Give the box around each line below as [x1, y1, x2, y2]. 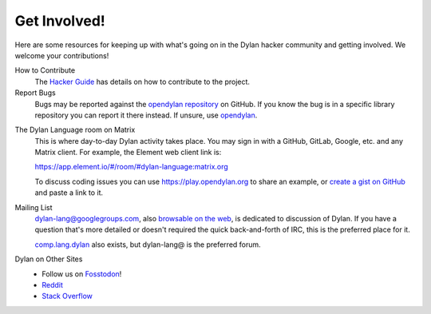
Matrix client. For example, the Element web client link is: [34, 148, 222, 157]
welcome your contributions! [14, 50, 109, 60]
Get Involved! [14, 12, 105, 30]
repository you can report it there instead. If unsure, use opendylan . [34, 110, 258, 120]
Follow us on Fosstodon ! [42, 268, 122, 279]
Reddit [42, 280, 64, 289]
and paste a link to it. [34, 188, 104, 197]
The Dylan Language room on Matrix [14, 125, 136, 135]
